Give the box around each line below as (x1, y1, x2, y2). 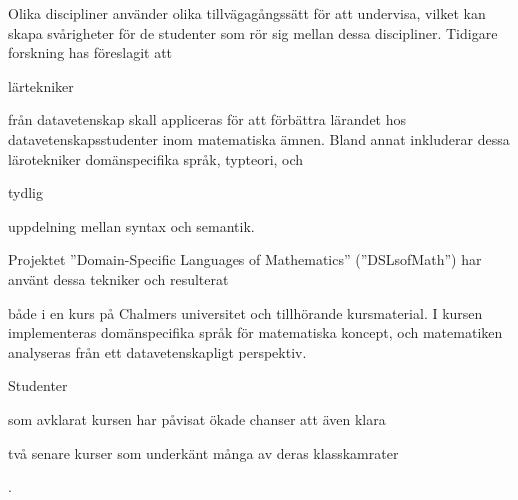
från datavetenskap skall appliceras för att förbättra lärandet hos (8, 109, 407, 130)
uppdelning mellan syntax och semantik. (8, 215, 255, 236)
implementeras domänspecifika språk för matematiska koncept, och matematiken (8, 322, 503, 343)
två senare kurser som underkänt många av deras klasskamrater (8, 442, 399, 463)
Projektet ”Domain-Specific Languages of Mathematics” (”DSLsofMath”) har (8, 249, 482, 270)
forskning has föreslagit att (8, 42, 173, 63)
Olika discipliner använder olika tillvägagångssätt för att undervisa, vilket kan (8, 3, 486, 23)
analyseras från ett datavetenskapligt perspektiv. (8, 341, 307, 362)
